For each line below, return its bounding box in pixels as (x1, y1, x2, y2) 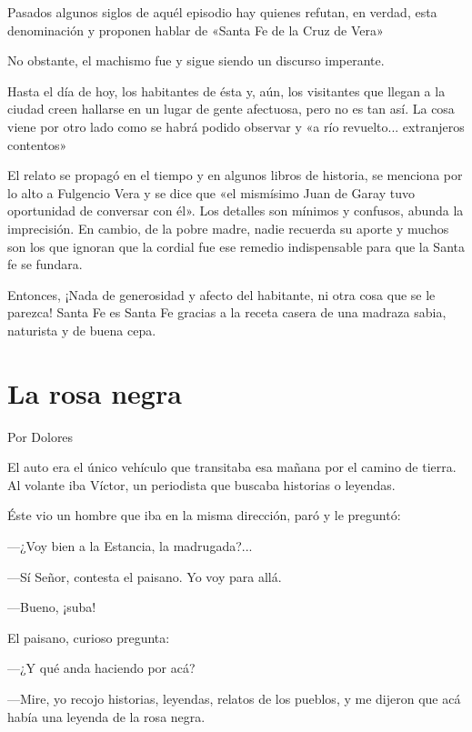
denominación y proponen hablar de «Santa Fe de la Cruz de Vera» (7, 20, 384, 39)
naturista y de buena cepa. (7, 320, 156, 339)
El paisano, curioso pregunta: (7, 627, 170, 647)
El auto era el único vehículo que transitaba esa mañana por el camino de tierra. (7, 457, 457, 476)
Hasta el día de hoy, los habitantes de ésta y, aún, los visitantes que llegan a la (7, 81, 446, 100)
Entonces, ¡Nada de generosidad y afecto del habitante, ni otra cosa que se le (7, 285, 436, 304)
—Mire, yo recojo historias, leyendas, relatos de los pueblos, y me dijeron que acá (7, 688, 461, 707)
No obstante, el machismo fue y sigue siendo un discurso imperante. (7, 51, 385, 70)
